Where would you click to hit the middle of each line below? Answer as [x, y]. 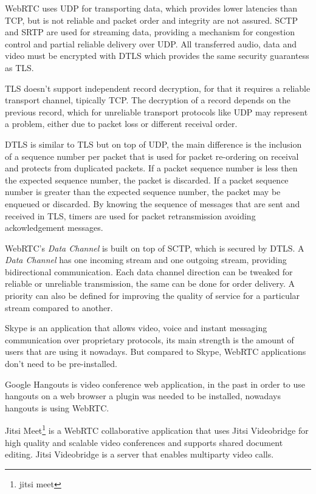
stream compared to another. [59, 307]
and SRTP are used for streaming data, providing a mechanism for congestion [150, 32]
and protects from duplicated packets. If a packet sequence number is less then [151, 168]
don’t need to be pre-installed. [61, 364]
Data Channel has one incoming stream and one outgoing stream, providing [146, 260]
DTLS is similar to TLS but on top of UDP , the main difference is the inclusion [153, 144]
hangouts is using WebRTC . [57, 407]
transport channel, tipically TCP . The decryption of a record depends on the [148, 100]
